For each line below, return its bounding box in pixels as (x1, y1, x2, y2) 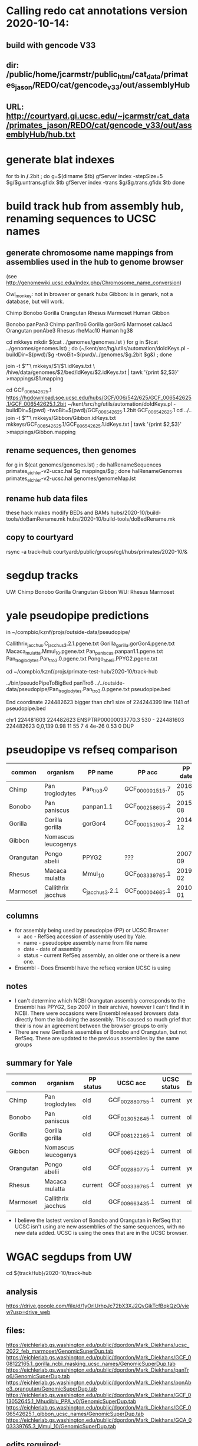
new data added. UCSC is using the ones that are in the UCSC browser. (14, 1230, 189, 1237)
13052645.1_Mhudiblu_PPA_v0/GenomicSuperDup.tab (6, 1398, 137, 1405)
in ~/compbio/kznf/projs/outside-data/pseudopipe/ (6, 628, 131, 635)
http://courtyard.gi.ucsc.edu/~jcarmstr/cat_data (6, 111, 190, 121)
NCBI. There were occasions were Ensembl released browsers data (14, 1010, 179, 1017)
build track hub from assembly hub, (6, 199, 184, 213)
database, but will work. (6, 298, 64, 305)
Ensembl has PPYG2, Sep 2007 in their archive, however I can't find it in (14, 1003, 190, 1010)
